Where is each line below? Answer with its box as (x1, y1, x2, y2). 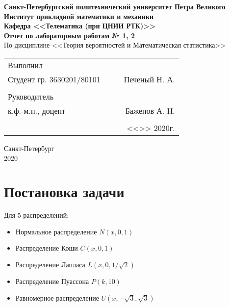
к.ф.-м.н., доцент (8, 104, 66, 116)
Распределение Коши (15, 243, 78, 253)
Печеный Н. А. (124, 73, 175, 85)
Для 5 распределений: (4, 210, 69, 220)
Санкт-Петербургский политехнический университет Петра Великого (4, 1, 226, 11)
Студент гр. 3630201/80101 (8, 73, 101, 85)
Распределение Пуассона (15, 276, 89, 286)
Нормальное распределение (15, 226, 97, 236)
